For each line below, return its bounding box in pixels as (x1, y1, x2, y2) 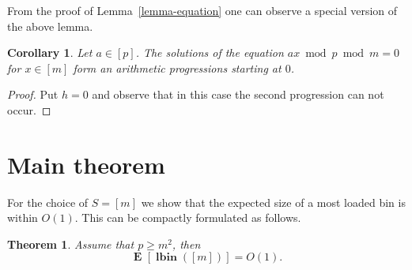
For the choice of (7, 193, 89, 210)
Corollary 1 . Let (7, 44, 93, 61)
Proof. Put (7, 86, 59, 103)
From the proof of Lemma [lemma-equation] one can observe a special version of (7, 2, 398, 18)
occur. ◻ (7, 101, 51, 118)
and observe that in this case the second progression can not (92, 86, 384, 103)
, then (172, 235, 201, 252)
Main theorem (7, 148, 165, 180)
